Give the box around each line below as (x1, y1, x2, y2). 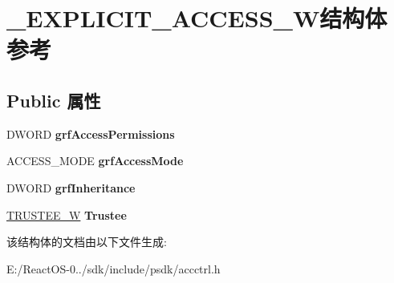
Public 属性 (6, 87, 101, 112)
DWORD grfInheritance (6, 179, 136, 196)
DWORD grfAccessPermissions (6, 125, 175, 142)
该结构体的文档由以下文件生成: (6, 233, 167, 250)
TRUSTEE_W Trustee (6, 206, 127, 223)
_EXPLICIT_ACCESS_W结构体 (6, 2, 388, 34)
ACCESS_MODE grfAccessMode (6, 152, 184, 169)
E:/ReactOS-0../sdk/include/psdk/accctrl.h (6, 260, 221, 277)
